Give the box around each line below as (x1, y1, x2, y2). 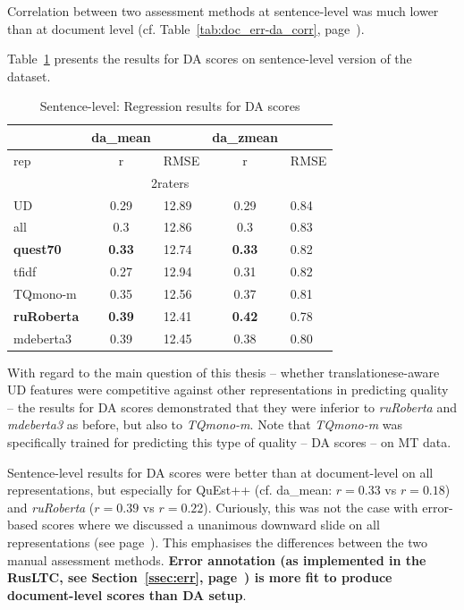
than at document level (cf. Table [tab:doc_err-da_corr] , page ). (7, 19, 365, 38)
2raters (151, 173, 190, 191)
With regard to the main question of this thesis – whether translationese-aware (7, 362, 440, 381)
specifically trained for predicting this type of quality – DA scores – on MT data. (7, 433, 451, 452)
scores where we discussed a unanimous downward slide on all (41, 515, 380, 534)
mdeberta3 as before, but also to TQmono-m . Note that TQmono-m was (7, 415, 403, 434)
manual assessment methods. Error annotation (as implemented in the (7, 550, 426, 569)
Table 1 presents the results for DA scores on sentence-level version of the (7, 49, 412, 68)
